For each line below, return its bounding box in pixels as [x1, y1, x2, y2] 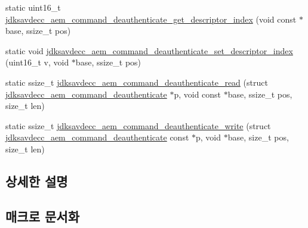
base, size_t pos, [227, 131, 289, 143]
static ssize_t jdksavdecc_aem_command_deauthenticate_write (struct [5, 119, 271, 132]
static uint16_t [5, 1, 61, 13]
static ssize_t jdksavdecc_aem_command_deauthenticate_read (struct [5, 76, 268, 88]
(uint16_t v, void [5, 56, 69, 68]
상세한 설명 [5, 171, 68, 190]
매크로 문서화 [5, 207, 79, 225]
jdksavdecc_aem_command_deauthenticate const [5, 131, 189, 143]
